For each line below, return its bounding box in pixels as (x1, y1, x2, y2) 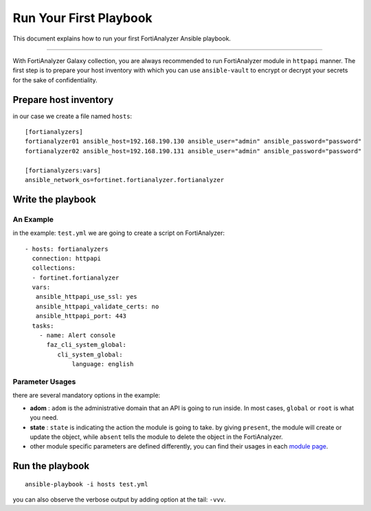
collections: (32, 264, 76, 272)
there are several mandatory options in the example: (12, 391, 161, 400)
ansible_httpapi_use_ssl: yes (35, 293, 137, 301)
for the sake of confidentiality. (12, 76, 98, 84)
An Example (12, 214, 54, 224)
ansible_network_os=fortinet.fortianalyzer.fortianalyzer (25, 176, 225, 183)
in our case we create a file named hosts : (12, 112, 133, 120)
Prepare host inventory (12, 93, 113, 106)
